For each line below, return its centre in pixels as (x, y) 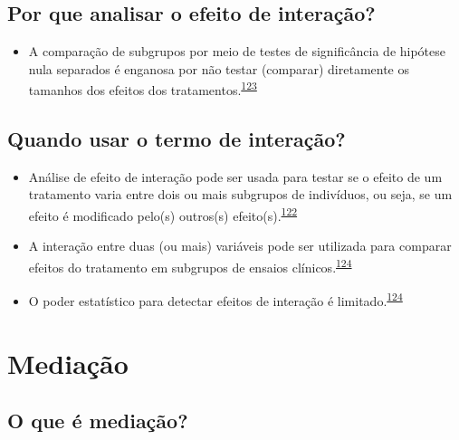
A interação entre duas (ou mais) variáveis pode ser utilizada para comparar (240, 246)
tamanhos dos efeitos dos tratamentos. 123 (143, 89)
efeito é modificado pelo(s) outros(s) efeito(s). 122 (163, 214)
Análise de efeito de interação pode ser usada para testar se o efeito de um (235, 176)
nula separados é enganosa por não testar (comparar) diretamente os (219, 68)
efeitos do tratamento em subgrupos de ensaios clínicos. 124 (190, 265)
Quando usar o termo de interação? (177, 139)
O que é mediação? (98, 421)
